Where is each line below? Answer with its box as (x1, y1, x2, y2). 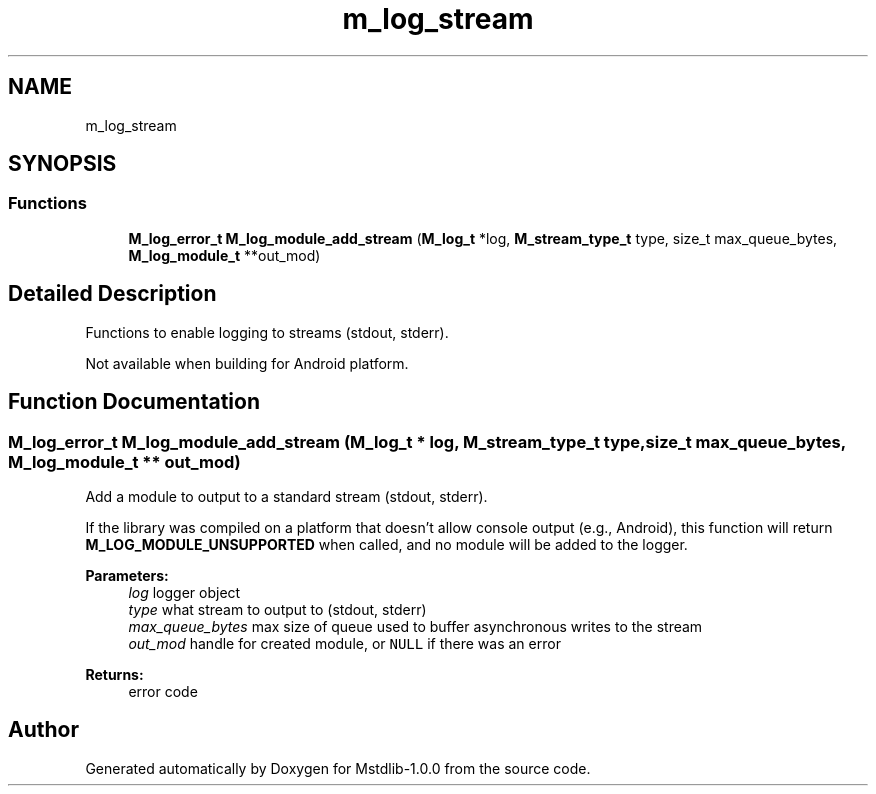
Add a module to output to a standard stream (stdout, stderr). (85, 487, 488, 505)
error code (128, 682, 198, 700)
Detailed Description (8, 281, 217, 307)
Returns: (85, 665, 144, 683)
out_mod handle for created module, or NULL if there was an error (128, 634, 561, 652)
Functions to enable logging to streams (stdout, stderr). (85, 323, 449, 341)
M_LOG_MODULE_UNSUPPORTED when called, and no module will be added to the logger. (85, 535, 688, 553)
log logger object (128, 583, 241, 601)
